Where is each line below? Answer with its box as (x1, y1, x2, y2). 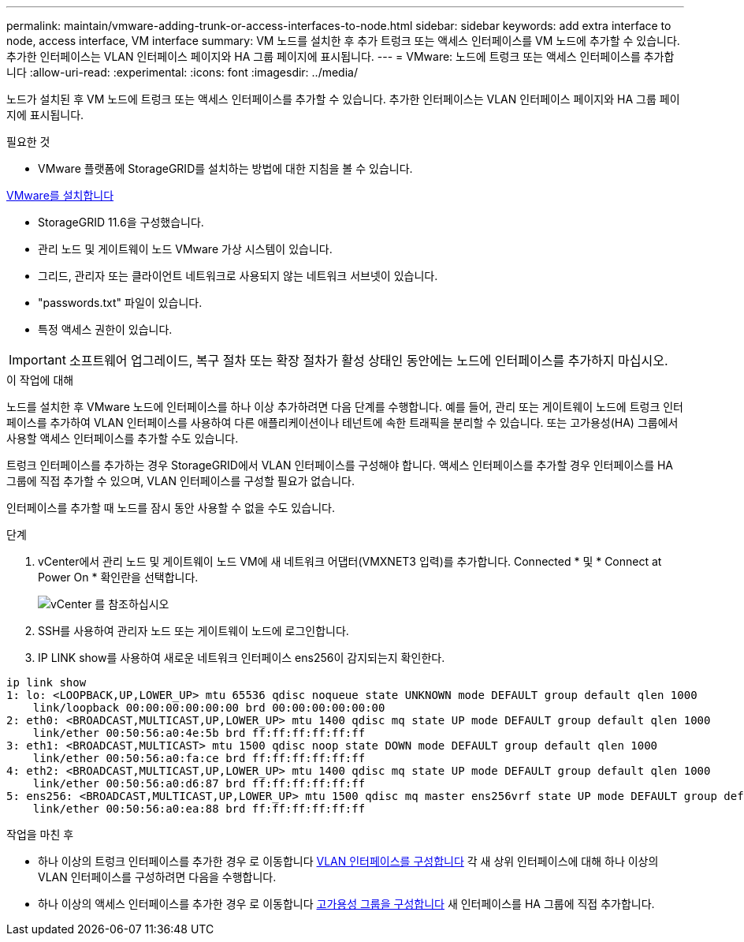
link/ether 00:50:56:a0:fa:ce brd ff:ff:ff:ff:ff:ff (32, 752, 366, 764)
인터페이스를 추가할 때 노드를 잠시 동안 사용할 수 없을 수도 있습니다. (6, 501, 335, 514)
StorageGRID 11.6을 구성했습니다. (38, 215, 204, 229)
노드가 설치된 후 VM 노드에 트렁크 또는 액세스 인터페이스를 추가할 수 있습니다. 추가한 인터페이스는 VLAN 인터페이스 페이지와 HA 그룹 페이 (6, 92, 680, 106)
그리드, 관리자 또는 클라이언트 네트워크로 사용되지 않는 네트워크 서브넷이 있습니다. (38, 269, 438, 282)
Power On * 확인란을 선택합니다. (38, 570, 199, 584)
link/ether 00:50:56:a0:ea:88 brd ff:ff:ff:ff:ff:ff (32, 802, 366, 815)
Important (9, 352, 66, 368)
